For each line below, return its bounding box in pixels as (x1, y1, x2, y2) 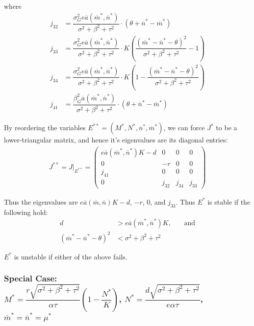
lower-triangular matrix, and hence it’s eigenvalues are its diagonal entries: (4, 135, 228, 145)
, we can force (163, 122, 205, 133)
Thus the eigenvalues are (4, 196, 78, 207)
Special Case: (4, 272, 57, 284)
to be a (216, 122, 237, 133)
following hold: (4, 207, 48, 217)
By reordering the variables (4, 122, 86, 133)
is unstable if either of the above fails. (14, 251, 127, 261)
